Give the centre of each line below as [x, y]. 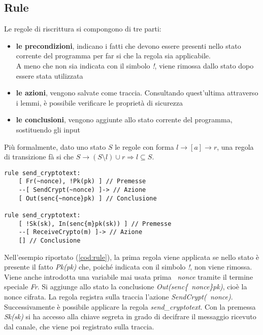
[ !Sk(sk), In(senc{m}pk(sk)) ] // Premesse [95, 224]
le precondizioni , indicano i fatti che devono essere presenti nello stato [128, 45]
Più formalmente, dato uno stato [55, 146]
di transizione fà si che [39, 157]
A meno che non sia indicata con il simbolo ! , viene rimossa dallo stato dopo [135, 65]
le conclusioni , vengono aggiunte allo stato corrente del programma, [124, 120]
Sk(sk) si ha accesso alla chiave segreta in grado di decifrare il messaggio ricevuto [130, 316]
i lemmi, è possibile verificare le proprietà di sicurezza [100, 102]
